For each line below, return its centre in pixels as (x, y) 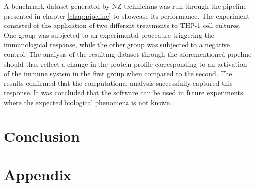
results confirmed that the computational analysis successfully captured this (118, 83)
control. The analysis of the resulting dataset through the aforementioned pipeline (128, 54)
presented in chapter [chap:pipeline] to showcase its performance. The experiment (127, 15)
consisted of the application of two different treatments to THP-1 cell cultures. (123, 25)
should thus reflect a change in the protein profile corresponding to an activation (126, 64)
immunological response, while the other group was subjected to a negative (117, 44)
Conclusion (42, 136)
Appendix (38, 174)
